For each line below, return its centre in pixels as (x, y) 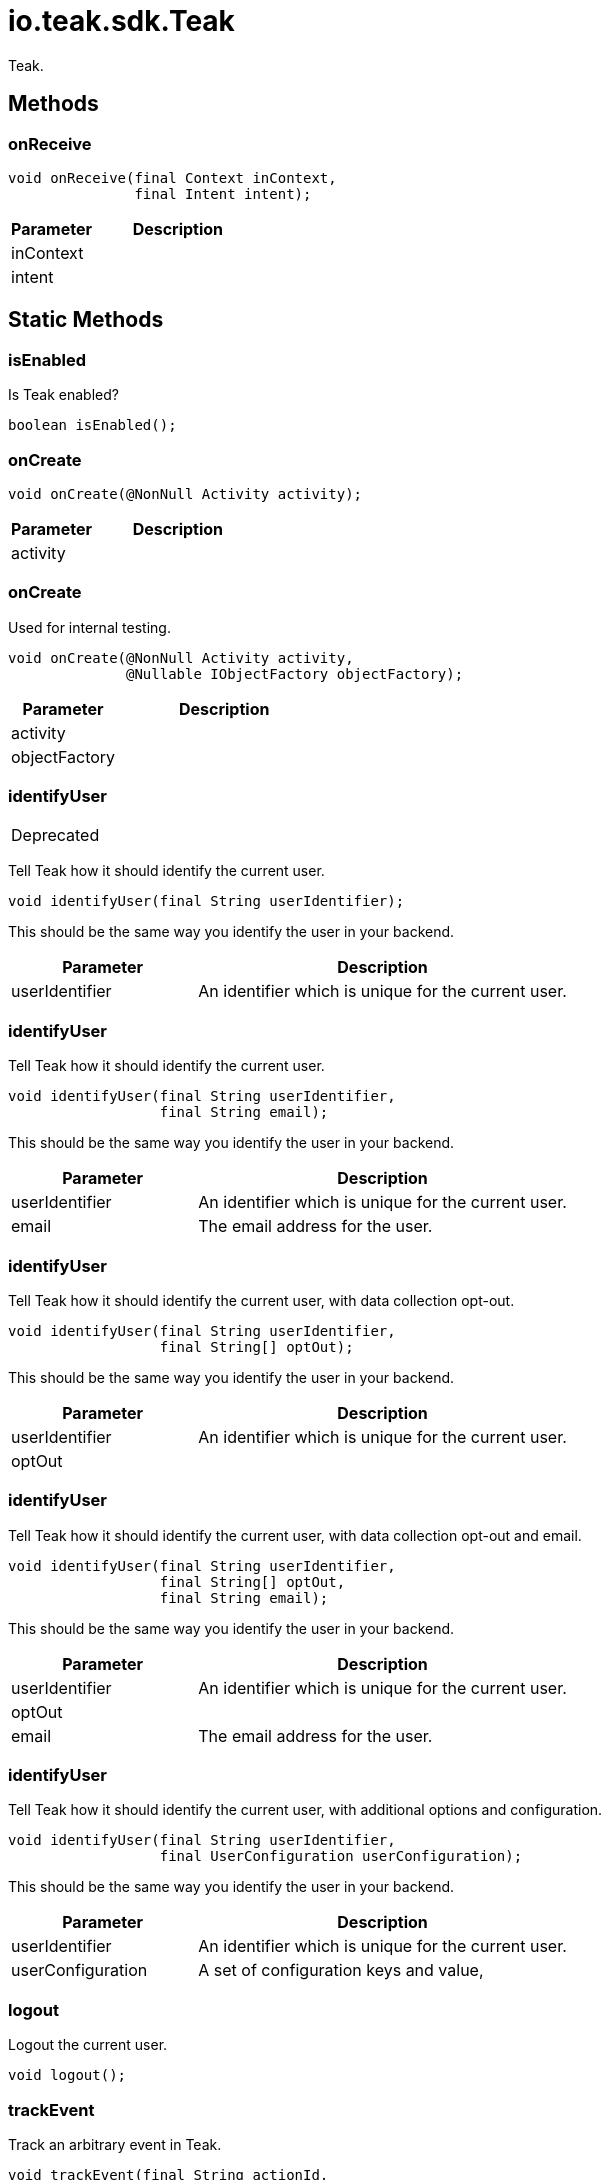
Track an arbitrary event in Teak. (115, 2144)
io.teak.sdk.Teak (121, 21)
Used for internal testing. (89, 627)
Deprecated (55, 835)
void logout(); (67, 2075)
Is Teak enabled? (63, 395)
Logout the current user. (88, 2045)
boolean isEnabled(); (92, 425)
